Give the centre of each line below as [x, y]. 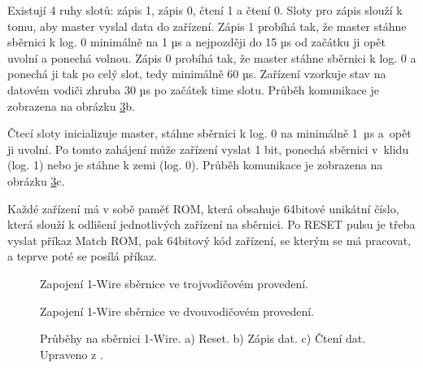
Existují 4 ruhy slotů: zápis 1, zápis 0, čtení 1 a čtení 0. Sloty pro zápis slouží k [205, 10]
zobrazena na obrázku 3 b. [71, 105]
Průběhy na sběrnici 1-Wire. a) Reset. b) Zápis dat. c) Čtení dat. [203, 338]
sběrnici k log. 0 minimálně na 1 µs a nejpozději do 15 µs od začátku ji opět [196, 42]
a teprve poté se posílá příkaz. [83, 256]
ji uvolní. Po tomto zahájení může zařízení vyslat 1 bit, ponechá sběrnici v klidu [208, 149]
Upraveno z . [72, 354]
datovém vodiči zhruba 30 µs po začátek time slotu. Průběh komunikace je [193, 89]
